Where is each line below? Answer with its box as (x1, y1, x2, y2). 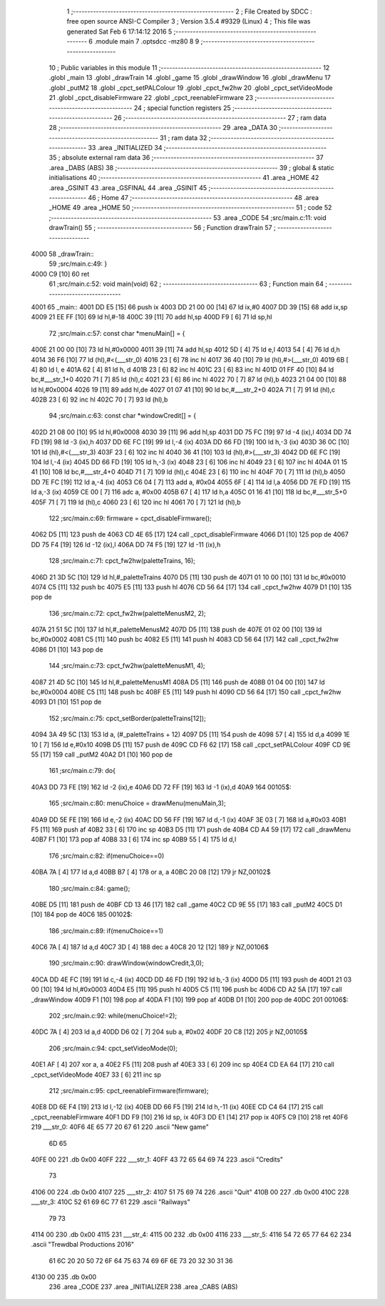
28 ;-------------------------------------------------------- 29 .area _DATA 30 (48, 124, 277, 132)
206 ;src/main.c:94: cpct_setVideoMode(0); (48, 1044, 178, 1052)
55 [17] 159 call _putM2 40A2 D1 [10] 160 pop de (31, 750, 173, 759)
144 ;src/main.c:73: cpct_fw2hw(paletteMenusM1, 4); (48, 662, 206, 670)
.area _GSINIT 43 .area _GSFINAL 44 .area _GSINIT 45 (48, 183, 207, 192)
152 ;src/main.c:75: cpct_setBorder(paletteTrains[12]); (48, 714, 206, 722)
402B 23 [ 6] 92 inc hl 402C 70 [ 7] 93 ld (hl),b (31, 395, 168, 404)
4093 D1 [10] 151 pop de (31, 697, 102, 707)
